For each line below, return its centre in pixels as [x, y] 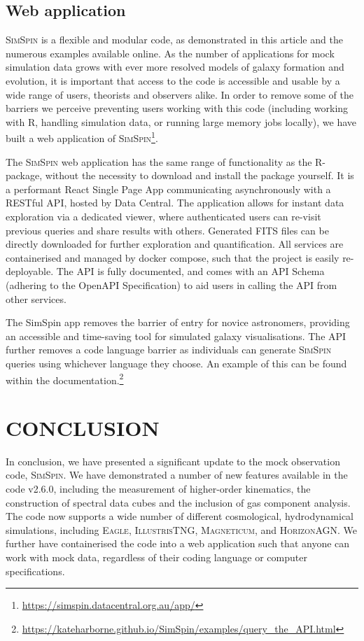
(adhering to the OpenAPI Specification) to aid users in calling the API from [171, 284]
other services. [36, 298]
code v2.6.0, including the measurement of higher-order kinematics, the [158, 489]
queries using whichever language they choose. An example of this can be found [176, 363]
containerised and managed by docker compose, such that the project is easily [173, 257]
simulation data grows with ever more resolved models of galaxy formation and [175, 67]
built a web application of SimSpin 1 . [82, 137]
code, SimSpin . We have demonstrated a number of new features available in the [177, 475]
